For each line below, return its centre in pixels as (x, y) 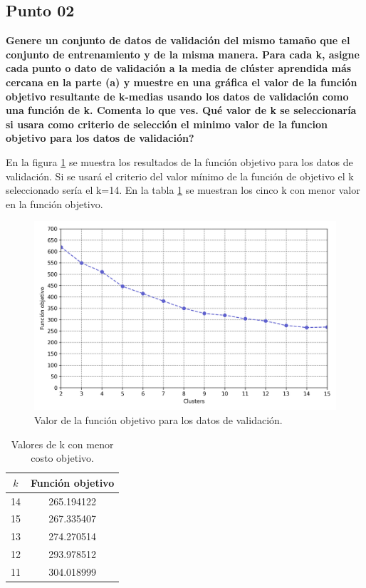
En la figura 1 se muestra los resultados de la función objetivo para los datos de (179, 161)
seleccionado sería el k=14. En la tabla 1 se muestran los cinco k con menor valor (183, 190)
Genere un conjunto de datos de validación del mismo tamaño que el (178, 40)
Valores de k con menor (62, 444)
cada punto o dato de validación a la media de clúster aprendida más (179, 68)
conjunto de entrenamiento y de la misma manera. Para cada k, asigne (183, 54)
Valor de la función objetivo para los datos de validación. (158, 419)
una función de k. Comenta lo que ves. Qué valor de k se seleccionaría (181, 110)
